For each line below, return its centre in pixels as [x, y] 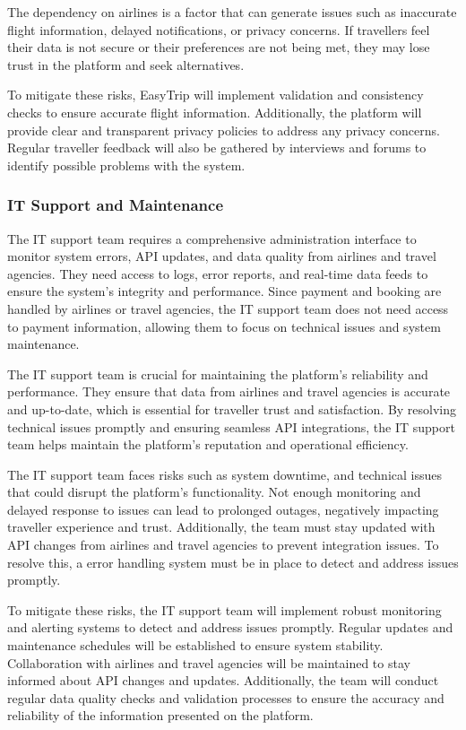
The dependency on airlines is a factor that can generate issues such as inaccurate [232, 12]
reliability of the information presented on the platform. [160, 715]
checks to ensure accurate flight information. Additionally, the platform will [215, 112]
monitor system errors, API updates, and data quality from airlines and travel [222, 256]
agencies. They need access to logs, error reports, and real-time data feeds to [218, 273]
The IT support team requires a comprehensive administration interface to [212, 238]
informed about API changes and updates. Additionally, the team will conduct [223, 680]
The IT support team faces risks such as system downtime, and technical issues [225, 474]
